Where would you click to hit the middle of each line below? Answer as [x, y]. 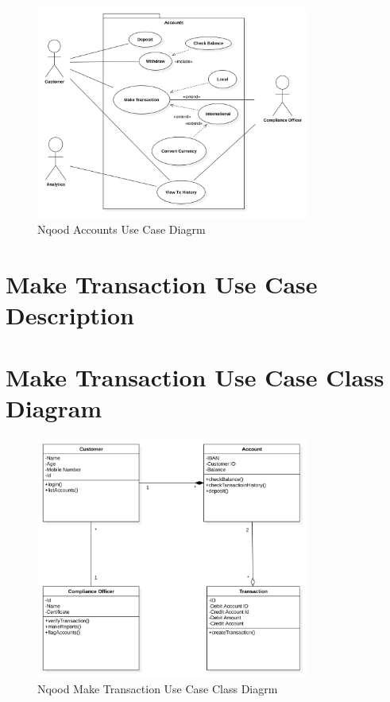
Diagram [54, 408]
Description [70, 314]
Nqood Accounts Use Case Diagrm [122, 229]
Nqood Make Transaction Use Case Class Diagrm [158, 689]
